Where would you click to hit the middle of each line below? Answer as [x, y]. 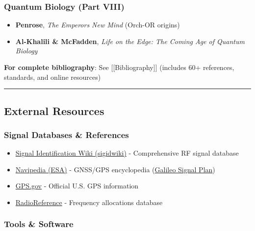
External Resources [54, 110]
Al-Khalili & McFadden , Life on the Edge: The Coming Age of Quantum [130, 41]
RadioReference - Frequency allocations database [89, 202]
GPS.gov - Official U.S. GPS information [77, 186]
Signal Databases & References [66, 134]
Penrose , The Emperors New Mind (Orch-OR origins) [98, 25]
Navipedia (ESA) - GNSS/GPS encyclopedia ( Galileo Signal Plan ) [115, 169]
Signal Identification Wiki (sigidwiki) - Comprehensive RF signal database [127, 153]
